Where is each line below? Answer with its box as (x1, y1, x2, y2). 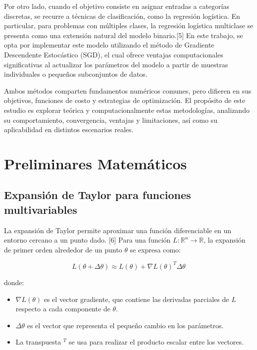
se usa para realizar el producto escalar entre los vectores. (69, 337, 244, 347)
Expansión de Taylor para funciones (4, 187, 191, 202)
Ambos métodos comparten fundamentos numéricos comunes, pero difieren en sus (4, 85, 252, 96)
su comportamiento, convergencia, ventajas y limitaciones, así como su (4, 114, 217, 125)
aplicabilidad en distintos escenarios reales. (4, 124, 134, 135)
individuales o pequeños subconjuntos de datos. (4, 69, 148, 79)
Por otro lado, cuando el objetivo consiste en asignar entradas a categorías (4, 1, 229, 11)
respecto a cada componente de (15, 303, 110, 314)
